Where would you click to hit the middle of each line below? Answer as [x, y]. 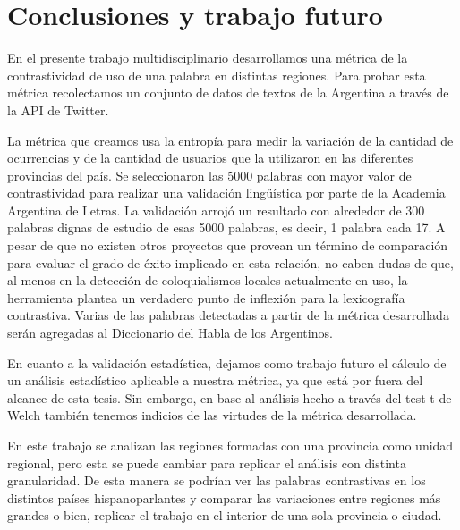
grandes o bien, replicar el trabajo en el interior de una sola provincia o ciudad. [225, 515]
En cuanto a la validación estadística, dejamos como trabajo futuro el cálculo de [227, 362]
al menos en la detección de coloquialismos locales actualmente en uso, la [208, 280]
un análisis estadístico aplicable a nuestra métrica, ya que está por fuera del [215, 380]
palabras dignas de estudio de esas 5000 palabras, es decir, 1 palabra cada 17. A [226, 227]
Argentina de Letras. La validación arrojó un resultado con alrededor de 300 [216, 210]
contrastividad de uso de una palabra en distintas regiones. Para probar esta [217, 75]
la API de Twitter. [58, 109]
